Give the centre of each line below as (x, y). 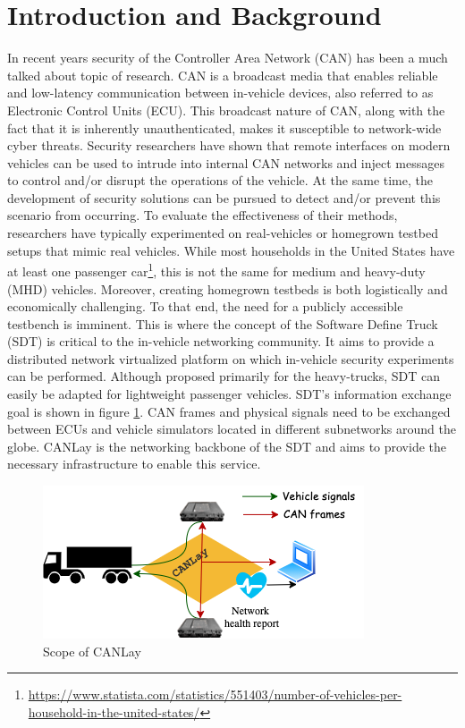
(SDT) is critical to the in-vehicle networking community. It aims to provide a (221, 341)
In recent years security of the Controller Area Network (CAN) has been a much (228, 58)
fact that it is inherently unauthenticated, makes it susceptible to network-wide (224, 127)
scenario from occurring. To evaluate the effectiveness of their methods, (203, 215)
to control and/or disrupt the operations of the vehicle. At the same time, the (220, 180)
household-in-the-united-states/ (114, 711)
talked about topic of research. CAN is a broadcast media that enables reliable (223, 75)
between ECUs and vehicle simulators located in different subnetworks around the (232, 429)
